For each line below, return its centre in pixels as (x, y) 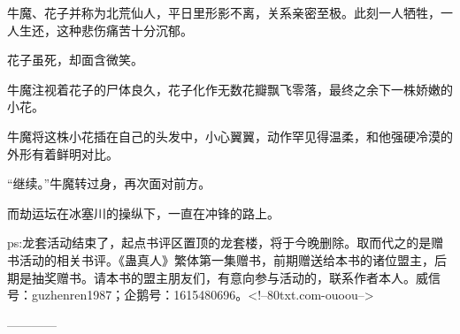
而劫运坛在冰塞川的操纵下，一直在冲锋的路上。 (143, 213)
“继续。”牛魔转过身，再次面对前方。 (109, 183)
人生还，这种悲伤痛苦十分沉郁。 (100, 30)
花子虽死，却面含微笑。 (75, 60)
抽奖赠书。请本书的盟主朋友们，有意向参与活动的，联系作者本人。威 (230, 277)
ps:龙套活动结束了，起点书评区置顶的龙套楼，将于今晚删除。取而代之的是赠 (226, 243)
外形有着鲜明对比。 (63, 153)
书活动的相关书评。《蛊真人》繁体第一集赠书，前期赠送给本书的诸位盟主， (221, 259)
